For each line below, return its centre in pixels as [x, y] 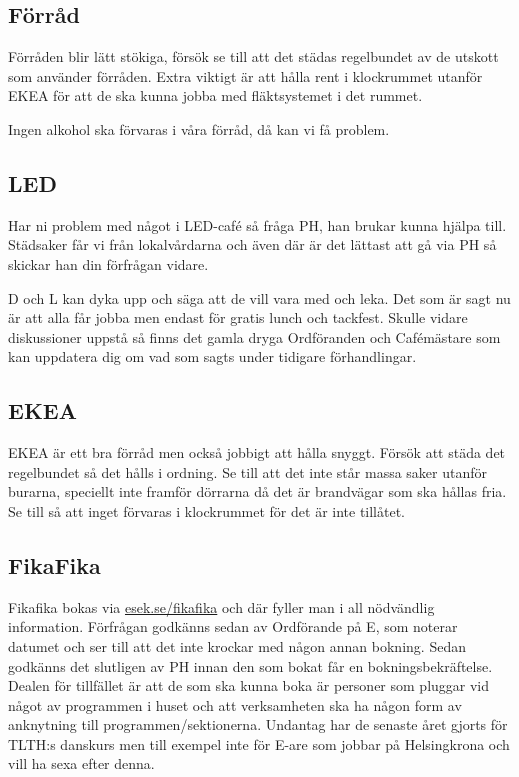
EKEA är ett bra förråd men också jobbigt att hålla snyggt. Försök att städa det [257, 452]
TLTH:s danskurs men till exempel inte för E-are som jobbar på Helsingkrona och [259, 743]
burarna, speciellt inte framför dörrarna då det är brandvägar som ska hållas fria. [257, 491]
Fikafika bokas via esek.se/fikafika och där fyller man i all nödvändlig [221, 606]
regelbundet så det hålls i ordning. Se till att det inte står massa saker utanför [247, 471]
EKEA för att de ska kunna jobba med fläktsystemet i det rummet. [215, 95]
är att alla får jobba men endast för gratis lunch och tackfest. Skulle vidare [238, 317]
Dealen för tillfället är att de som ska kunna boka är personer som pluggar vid [249, 685]
